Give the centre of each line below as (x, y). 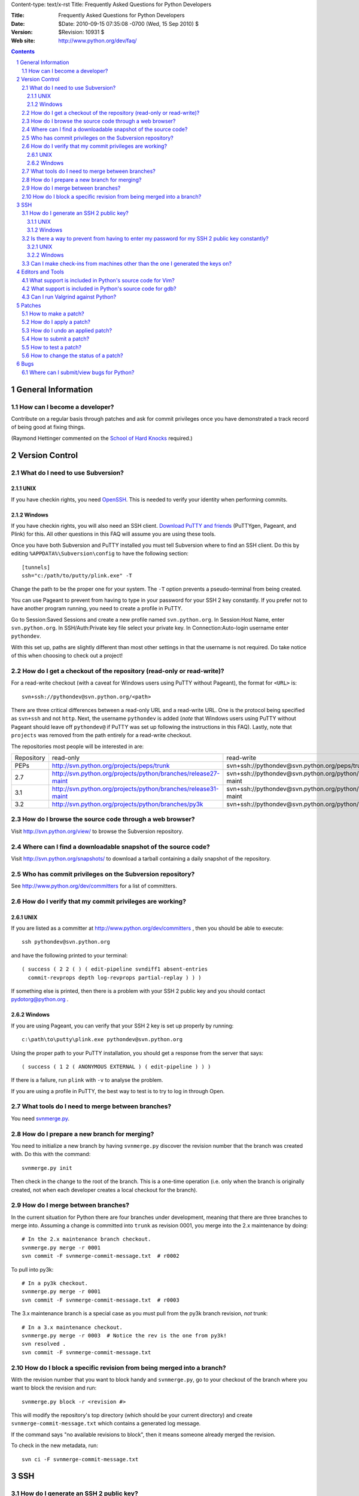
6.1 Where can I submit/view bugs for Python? (78, 372)
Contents (23, 51)
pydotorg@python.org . (40, 999)
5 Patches (29, 305)
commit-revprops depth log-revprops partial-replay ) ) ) (115, 977)
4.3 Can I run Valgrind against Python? (69, 297)
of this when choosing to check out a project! (67, 656)
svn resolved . (44, 1344)
